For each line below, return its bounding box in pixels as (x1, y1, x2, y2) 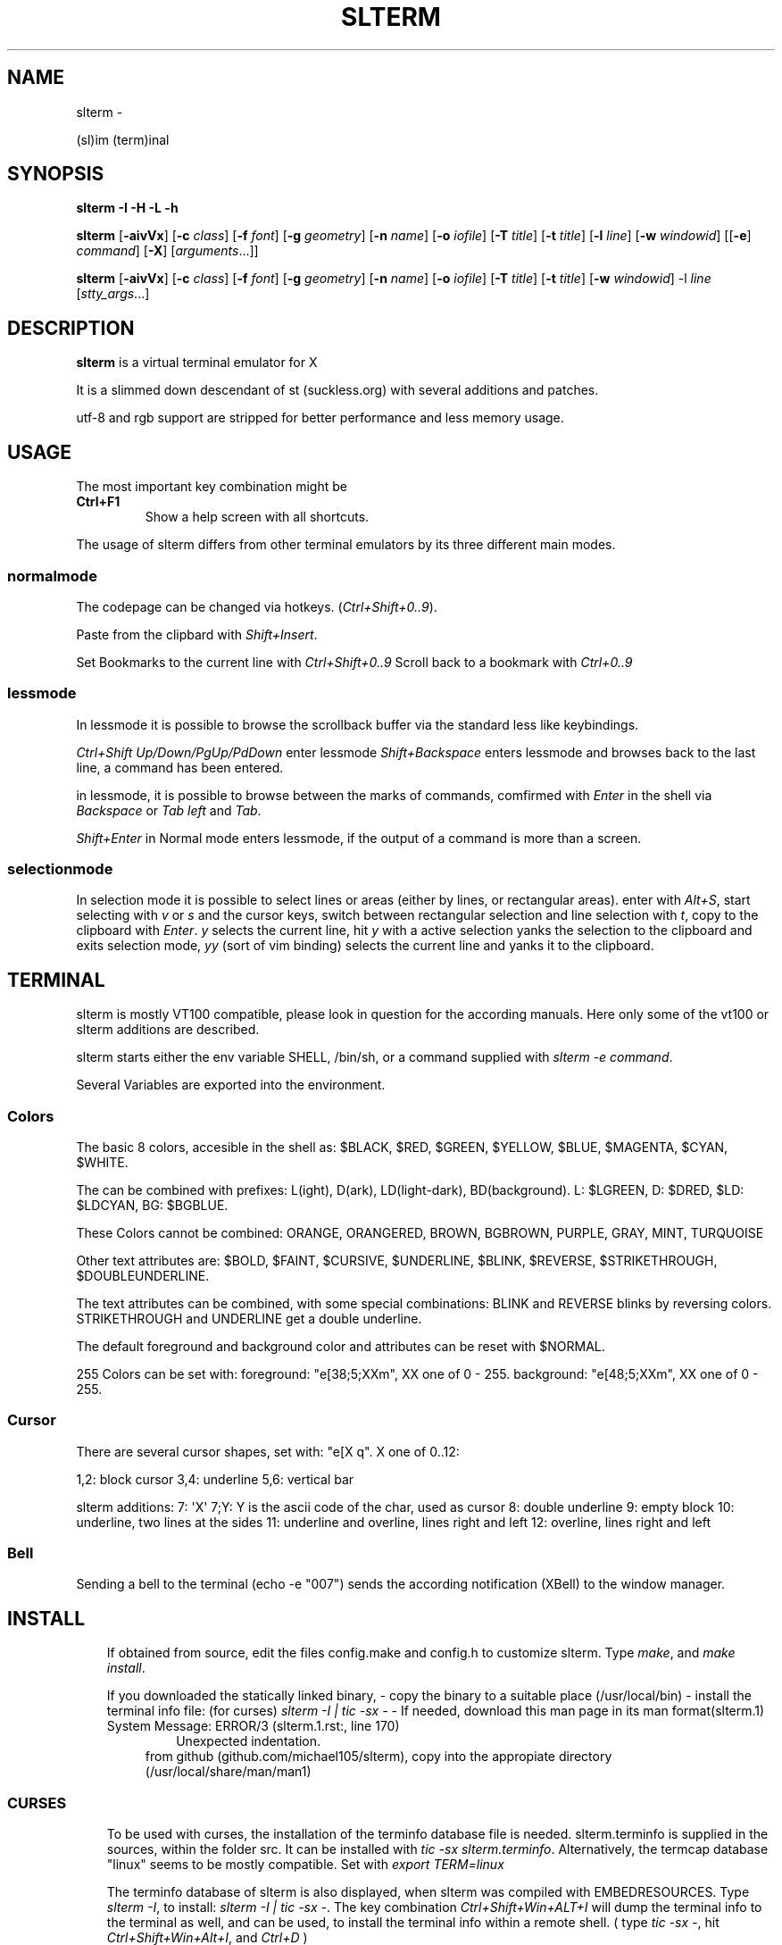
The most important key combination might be (76, 479, 347, 495)
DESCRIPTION (7, 316, 135, 339)
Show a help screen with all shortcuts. (145, 509, 370, 525)
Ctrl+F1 (76, 494, 121, 510)
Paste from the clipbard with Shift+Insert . (76, 626, 318, 642)
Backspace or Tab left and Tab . (76, 802, 262, 818)
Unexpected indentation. (176, 1733, 321, 1749)
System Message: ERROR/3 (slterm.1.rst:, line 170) (106, 1718, 400, 1734)
